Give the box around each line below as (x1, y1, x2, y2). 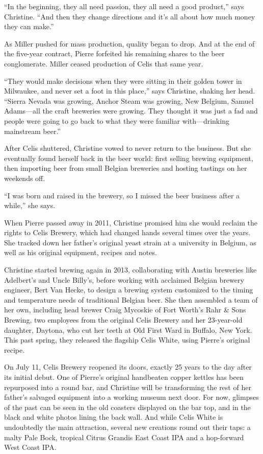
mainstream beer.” (4, 125, 61, 136)
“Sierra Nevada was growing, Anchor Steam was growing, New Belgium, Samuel (4, 95, 254, 106)
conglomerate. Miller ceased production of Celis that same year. (4, 58, 203, 69)
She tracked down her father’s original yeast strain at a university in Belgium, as (4, 237, 256, 247)
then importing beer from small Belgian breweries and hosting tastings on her (4, 163, 247, 173)
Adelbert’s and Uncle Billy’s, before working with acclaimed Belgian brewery (4, 274, 244, 285)
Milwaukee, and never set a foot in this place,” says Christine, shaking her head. (4, 85, 255, 96)
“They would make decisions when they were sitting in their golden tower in (4, 75, 242, 86)
